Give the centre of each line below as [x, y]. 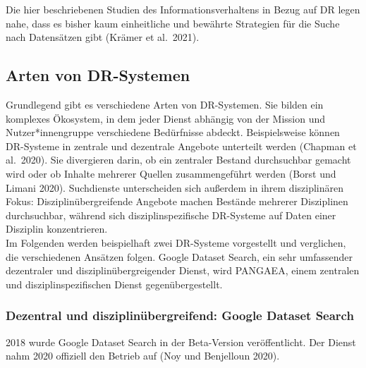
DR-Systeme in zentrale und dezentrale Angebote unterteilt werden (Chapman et [181, 146]
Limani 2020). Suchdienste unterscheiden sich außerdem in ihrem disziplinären [175, 187]
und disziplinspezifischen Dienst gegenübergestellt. [114, 284]
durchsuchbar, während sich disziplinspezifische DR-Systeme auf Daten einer [171, 215]
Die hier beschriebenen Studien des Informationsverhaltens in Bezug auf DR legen [183, 9]
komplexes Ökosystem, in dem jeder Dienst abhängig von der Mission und [166, 118]
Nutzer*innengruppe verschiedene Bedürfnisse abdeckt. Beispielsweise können [173, 132]
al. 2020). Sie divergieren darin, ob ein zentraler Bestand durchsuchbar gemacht [178, 160]
